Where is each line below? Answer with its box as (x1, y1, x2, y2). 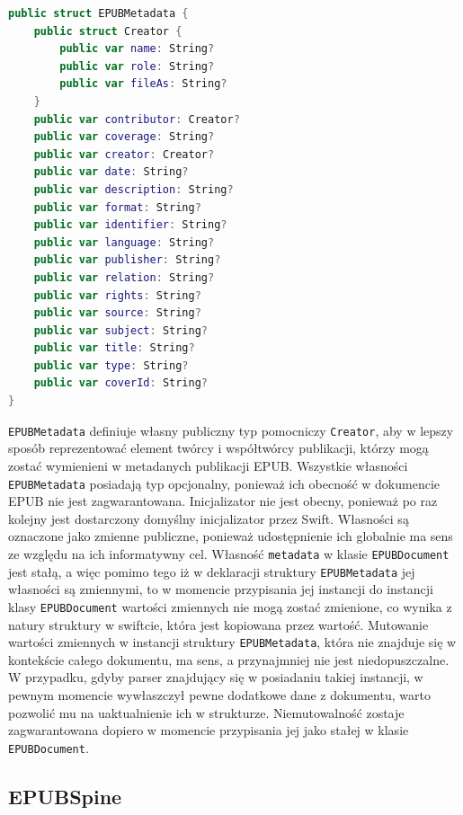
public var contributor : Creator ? (33, 112, 240, 126)
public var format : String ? (33, 200, 201, 214)
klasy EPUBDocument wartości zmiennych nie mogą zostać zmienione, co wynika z (8, 597, 452, 616)
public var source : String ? (33, 306, 201, 320)
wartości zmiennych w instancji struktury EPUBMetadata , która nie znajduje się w (8, 633, 457, 651)
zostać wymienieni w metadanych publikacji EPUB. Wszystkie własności (8, 456, 408, 474)
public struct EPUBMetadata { (8, 7, 189, 20)
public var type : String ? (33, 359, 189, 372)
